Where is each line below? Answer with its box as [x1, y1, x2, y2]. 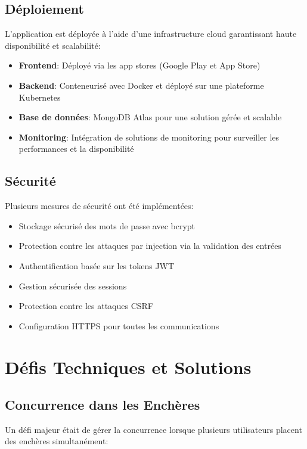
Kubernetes [18, 91, 61, 103]
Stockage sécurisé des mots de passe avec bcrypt [18, 219, 196, 232]
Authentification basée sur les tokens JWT [18, 259, 175, 272]
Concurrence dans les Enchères [5, 395, 200, 414]
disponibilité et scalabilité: [5, 39, 101, 51]
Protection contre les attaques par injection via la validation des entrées [18, 239, 281, 252]
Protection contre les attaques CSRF [18, 300, 153, 312]
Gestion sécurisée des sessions [18, 279, 127, 292]
